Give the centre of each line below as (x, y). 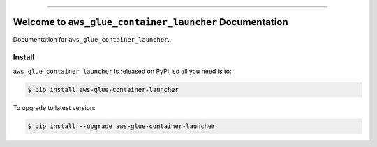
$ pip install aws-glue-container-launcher (103, 90)
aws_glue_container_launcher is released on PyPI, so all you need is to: (122, 71)
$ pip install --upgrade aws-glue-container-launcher (121, 126)
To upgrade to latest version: (54, 107)
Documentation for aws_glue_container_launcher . (91, 39)
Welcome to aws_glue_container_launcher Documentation (151, 22)
